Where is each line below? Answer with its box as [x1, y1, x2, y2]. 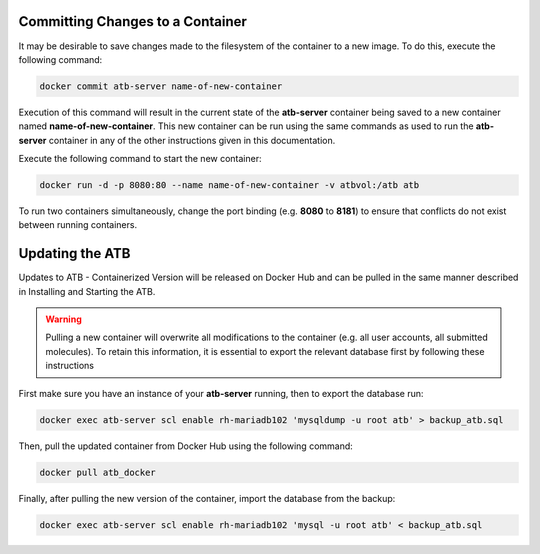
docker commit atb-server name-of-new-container [39, 80, 283, 92]
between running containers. [18, 219, 138, 231]
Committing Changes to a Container [18, 13, 247, 30]
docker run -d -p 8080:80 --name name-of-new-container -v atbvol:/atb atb [39, 180, 420, 191]
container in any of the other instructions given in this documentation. [48, 134, 336, 146]
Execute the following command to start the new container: [18, 153, 262, 165]
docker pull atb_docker [39, 466, 157, 478]
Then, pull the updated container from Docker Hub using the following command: [18, 440, 354, 452]
